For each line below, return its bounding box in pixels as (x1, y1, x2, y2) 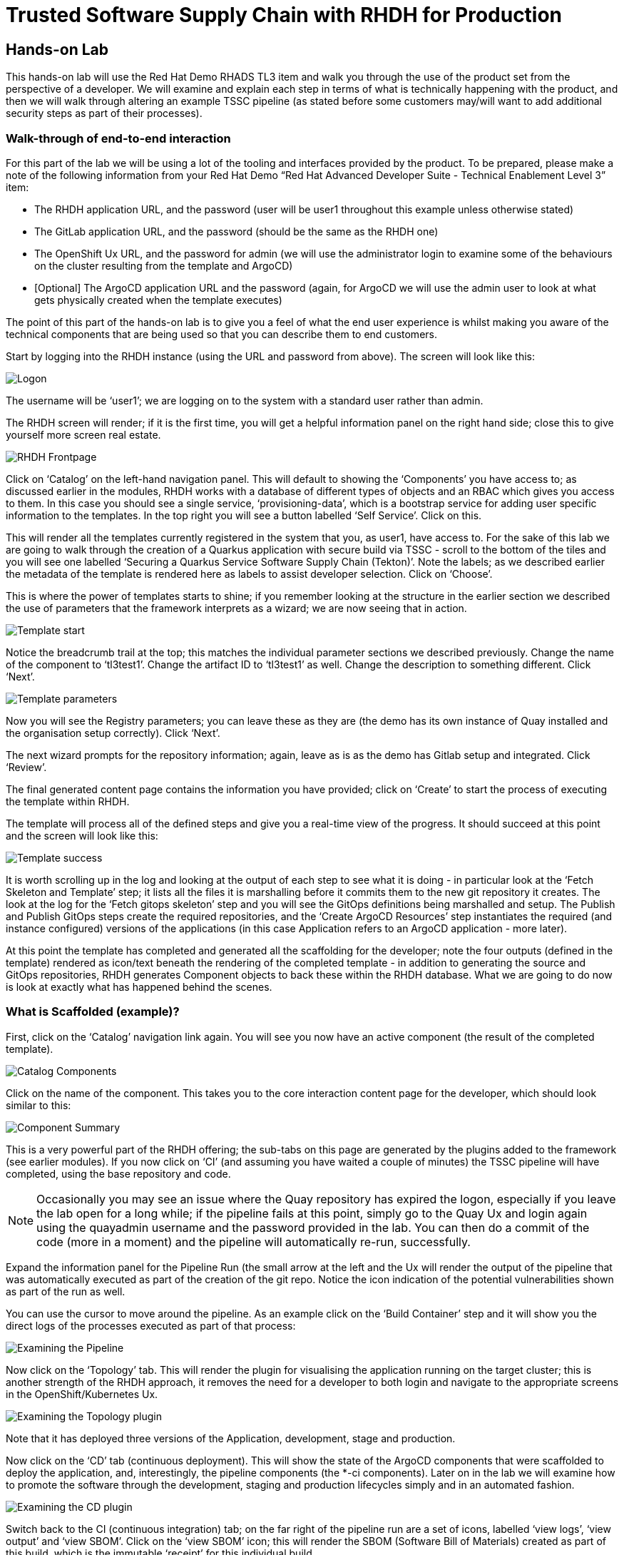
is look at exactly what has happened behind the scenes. (6, 980, 272, 993)
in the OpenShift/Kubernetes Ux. (6, 1387, 158, 1400)
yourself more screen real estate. (6, 428, 161, 441)
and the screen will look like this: (6, 829, 158, 842)
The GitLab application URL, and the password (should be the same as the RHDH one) (34, 225, 439, 238)
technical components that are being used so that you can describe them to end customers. (6, 327, 437, 340)
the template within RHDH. (6, 795, 130, 807)
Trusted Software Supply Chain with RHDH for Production (6, 3, 563, 27)
